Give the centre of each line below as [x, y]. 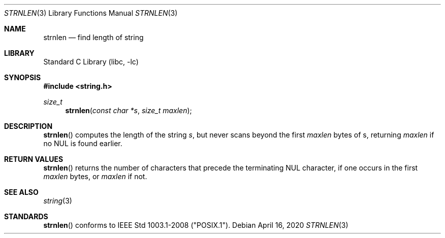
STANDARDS [26, 216]
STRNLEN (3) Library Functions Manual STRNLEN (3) [91, 13]
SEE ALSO [21, 192]
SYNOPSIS [23, 77]
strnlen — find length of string [93, 37]
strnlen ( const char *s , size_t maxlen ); [129, 110]
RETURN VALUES [34, 159]
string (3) [58, 201]
